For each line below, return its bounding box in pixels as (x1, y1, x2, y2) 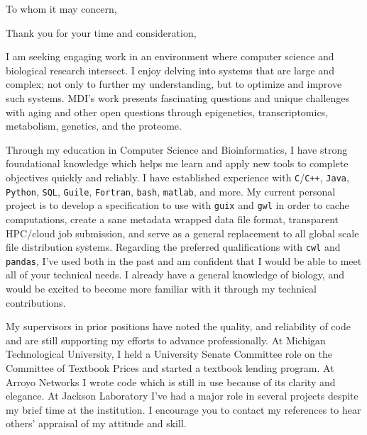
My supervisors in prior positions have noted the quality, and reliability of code (6, 319, 351, 334)
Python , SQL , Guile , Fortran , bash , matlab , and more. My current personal (6, 183, 336, 198)
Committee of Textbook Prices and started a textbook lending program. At (6, 360, 334, 375)
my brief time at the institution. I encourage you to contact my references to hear (6, 402, 361, 417)
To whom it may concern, (6, 1, 117, 16)
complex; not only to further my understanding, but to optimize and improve (6, 77, 342, 91)
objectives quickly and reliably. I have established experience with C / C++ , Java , (6, 169, 349, 184)
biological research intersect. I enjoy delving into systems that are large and (6, 62, 334, 77)
